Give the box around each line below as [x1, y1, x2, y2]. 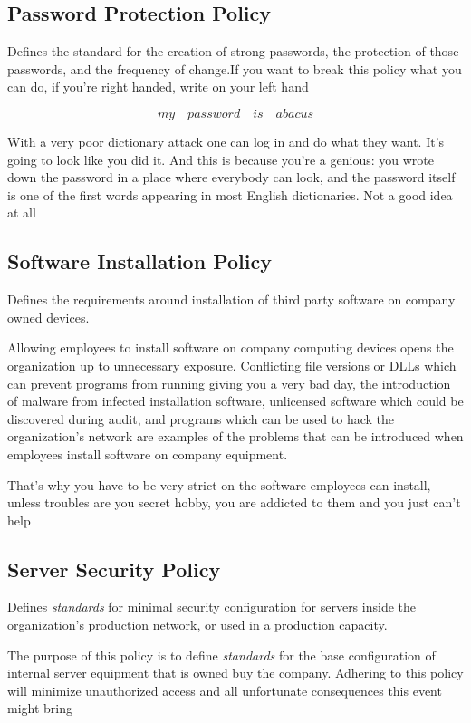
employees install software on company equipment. [7, 444, 288, 463]
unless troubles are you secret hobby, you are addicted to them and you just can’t [7, 493, 461, 512]
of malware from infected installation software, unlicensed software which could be [7, 391, 464, 410]
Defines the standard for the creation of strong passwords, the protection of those [7, 42, 459, 61]
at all [7, 203, 36, 222]
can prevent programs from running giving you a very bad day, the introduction [7, 373, 451, 392]
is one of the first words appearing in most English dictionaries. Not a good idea [7, 185, 453, 204]
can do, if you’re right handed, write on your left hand [7, 77, 309, 96]
